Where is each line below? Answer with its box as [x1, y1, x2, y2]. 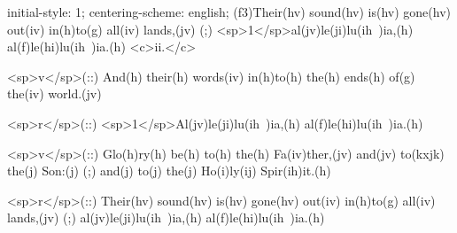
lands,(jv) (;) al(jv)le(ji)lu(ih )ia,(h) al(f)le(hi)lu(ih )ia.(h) [7, 208, 325, 227]
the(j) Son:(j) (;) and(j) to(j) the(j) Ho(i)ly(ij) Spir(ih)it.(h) [7, 161, 331, 180]
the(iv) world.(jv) [7, 84, 102, 103]
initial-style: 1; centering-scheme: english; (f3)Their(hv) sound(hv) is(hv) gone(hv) [7, 3, 451, 20]
